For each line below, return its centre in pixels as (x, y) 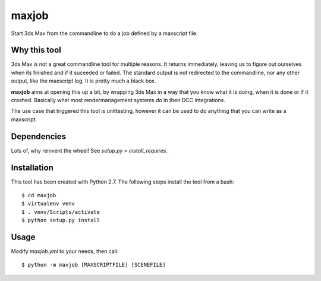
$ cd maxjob (39, 195)
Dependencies (39, 136)
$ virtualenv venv (48, 204)
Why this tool (36, 50)
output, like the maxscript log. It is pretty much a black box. (84, 81)
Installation (32, 167)
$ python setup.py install (61, 220)
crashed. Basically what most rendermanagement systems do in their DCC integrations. (118, 100)
